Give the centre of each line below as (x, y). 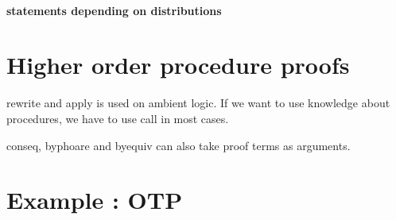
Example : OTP (95, 200)
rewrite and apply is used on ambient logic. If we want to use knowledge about (198, 103)
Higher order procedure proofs (178, 65)
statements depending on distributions (114, 10)
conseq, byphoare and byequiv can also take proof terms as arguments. (179, 145)
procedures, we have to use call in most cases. (118, 118)
